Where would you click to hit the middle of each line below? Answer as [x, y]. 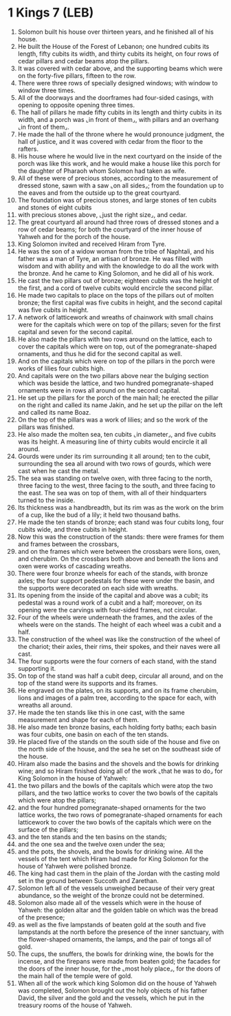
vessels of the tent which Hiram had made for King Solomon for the [113, 858]
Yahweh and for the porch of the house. [74, 236]
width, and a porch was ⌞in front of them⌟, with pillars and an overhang [118, 119]
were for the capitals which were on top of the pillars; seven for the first [119, 324]
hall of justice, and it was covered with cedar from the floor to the [110, 141]
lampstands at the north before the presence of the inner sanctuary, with [121, 932]
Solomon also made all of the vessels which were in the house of [110, 902]
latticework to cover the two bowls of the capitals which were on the [114, 822]
